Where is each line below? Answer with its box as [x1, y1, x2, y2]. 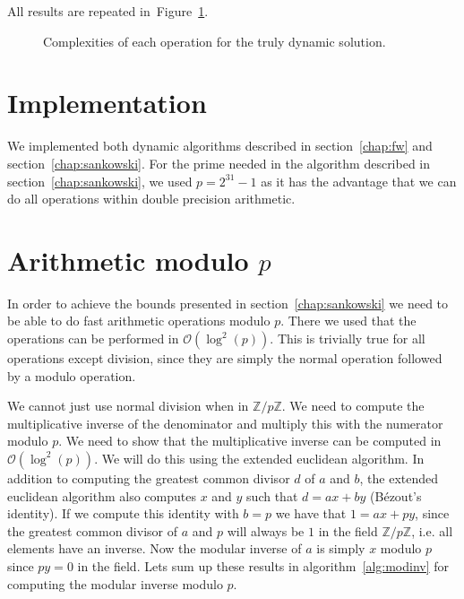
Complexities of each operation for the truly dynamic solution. [43, 31, 386, 50]
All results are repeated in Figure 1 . [7, 2, 209, 20]
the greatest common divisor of [7, 521, 177, 540]
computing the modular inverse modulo [7, 574, 223, 593]
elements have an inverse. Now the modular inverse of [7, 539, 302, 558]
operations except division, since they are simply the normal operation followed [7, 349, 443, 367]
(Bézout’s [370, 486, 422, 505]
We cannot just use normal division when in [7, 396, 249, 415]
